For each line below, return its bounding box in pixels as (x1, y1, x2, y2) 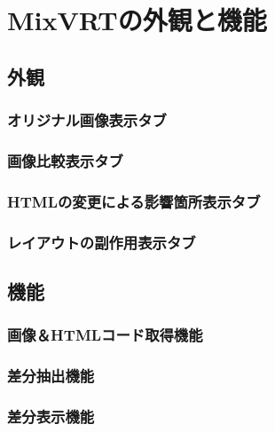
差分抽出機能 (7, 365, 95, 387)
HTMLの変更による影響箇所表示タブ (7, 190, 261, 212)
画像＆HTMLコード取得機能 (7, 324, 203, 346)
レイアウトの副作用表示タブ (7, 231, 196, 253)
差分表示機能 (7, 405, 95, 427)
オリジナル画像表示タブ (7, 109, 167, 131)
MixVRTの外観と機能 (7, 2, 267, 38)
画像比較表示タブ (7, 149, 123, 171)
